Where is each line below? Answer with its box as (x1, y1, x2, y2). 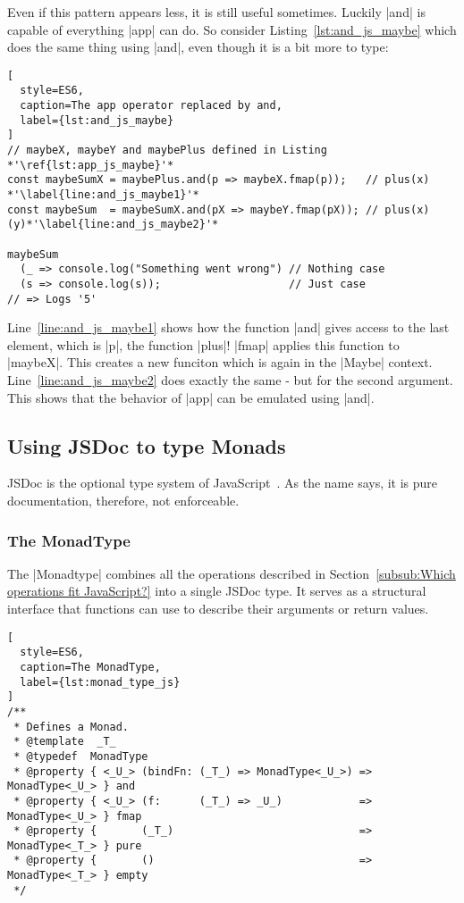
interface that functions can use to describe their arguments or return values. (7, 599, 429, 618)
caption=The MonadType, (20, 660, 161, 673)
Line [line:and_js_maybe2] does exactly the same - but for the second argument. (7, 371, 453, 389)
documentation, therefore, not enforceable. (7, 491, 240, 510)
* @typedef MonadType (13, 749, 148, 763)
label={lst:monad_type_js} (20, 675, 181, 689)
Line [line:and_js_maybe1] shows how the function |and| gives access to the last (7, 318, 450, 337)
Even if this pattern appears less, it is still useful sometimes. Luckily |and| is (7, 3, 426, 21)
